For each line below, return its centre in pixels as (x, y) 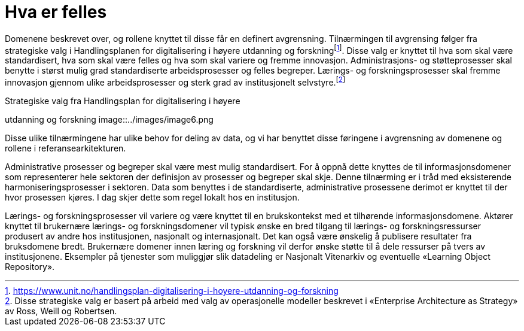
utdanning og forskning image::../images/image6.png (109, 120)
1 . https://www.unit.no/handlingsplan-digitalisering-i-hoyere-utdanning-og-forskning (172, 291)
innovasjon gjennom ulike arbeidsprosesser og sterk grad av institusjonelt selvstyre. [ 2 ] (175, 82)
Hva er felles (56, 12)
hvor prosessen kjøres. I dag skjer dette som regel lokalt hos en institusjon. (152, 198)
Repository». (30, 267)
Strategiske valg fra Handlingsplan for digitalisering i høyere (123, 101)
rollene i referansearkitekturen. (65, 148)
